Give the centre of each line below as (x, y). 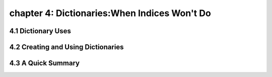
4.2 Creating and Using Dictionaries (66, 47)
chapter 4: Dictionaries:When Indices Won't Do (110, 13)
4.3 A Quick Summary (45, 63)
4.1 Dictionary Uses (40, 31)
